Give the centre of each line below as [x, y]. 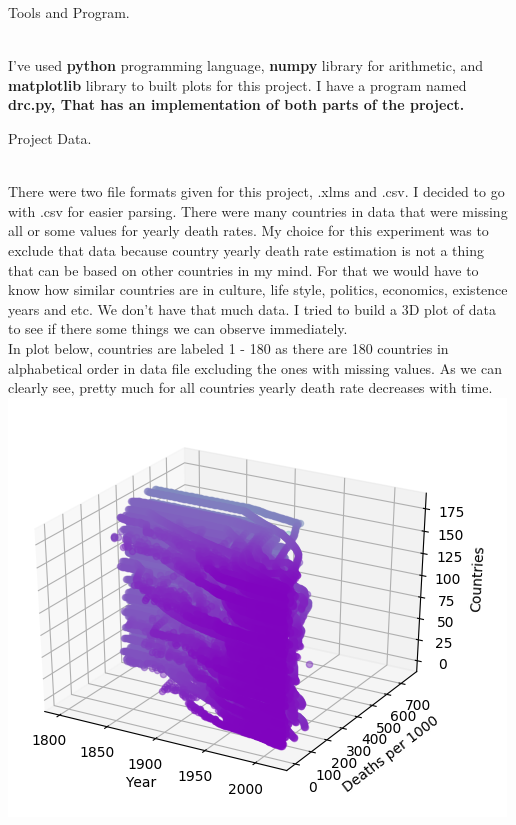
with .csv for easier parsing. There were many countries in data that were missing [258, 210]
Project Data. [50, 137]
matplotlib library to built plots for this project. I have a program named [237, 84]
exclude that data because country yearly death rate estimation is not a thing [246, 249]
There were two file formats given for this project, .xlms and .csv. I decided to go [256, 191]
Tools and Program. [69, 12]
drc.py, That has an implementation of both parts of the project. [236, 104]
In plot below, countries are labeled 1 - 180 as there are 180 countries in [228, 347]
